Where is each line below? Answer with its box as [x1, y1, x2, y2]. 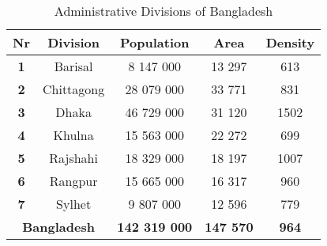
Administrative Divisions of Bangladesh [54, 2, 273, 20]
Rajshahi [49, 149, 98, 167]
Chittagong [42, 80, 105, 98]
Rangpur [49, 172, 98, 190]
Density [265, 33, 315, 51]
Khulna [53, 126, 94, 144]
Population [120, 33, 190, 51]
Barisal [54, 57, 93, 75]
